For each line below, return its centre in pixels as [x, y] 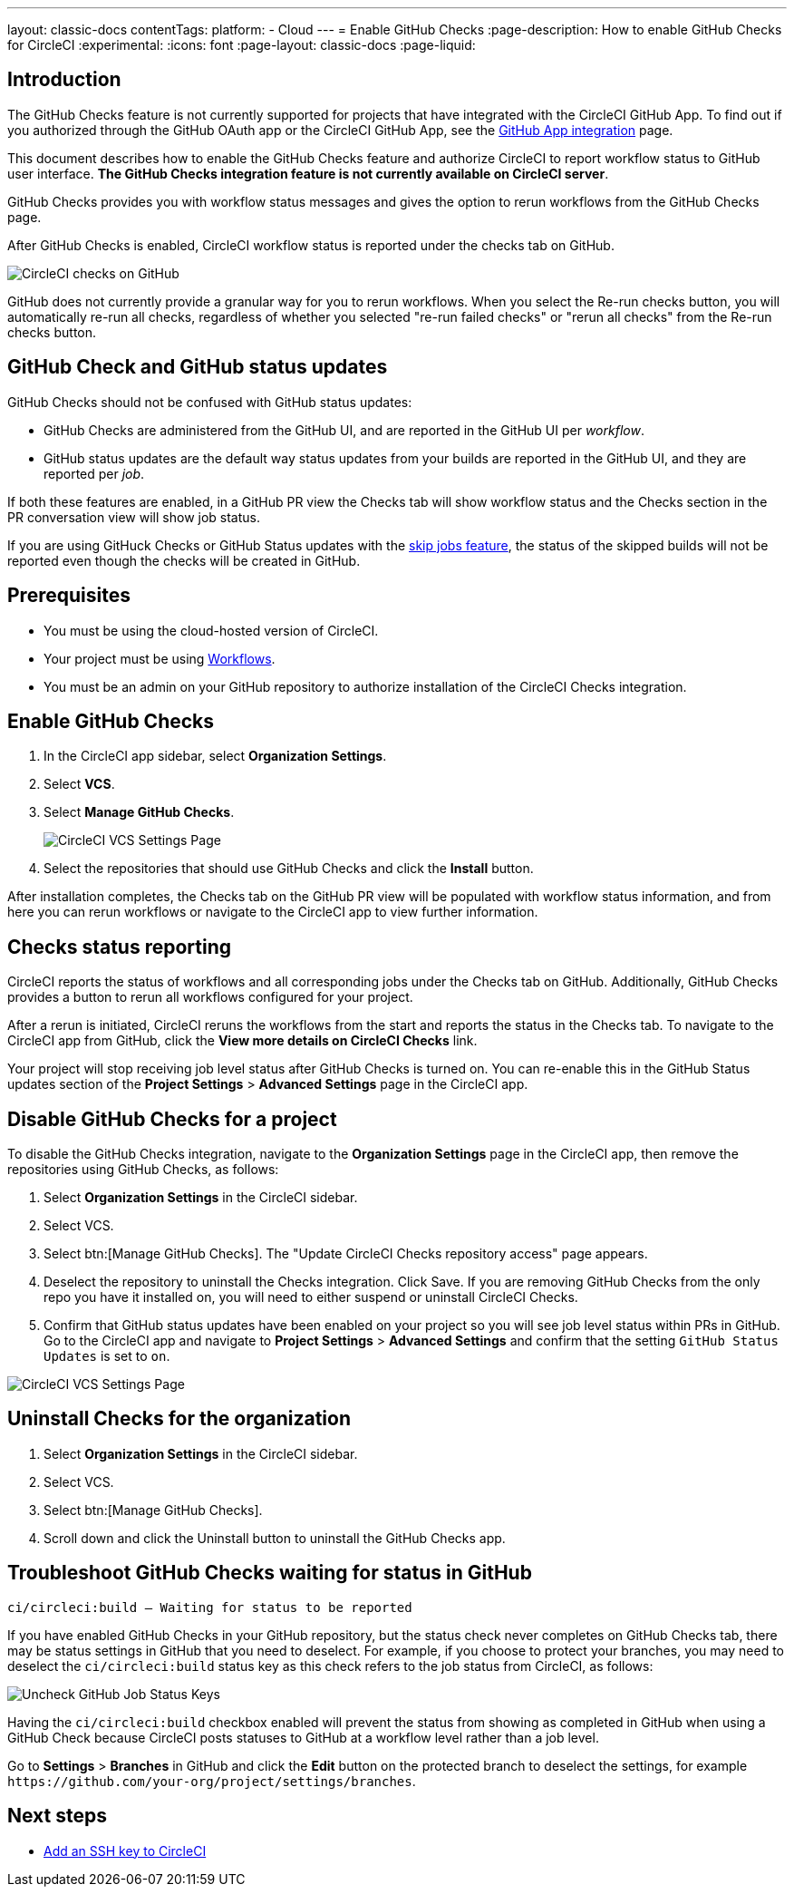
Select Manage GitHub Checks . [139, 812]
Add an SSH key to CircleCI [125, 1850]
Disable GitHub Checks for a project [172, 1119]
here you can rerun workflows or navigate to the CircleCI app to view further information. [273, 912]
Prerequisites [69, 596]
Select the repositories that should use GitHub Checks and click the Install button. [289, 869]
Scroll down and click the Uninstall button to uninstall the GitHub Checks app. [275, 1538]
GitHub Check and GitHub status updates [198, 367]
